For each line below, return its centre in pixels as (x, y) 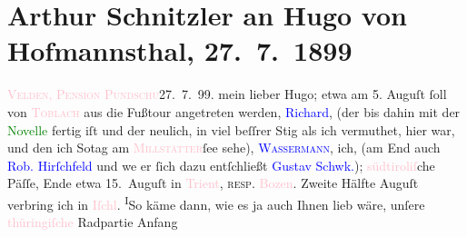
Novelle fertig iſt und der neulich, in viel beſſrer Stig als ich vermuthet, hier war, (231, 129)
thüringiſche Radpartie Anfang (93, 222)
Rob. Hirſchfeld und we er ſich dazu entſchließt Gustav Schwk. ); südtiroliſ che (221, 165)
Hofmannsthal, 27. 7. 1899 (180, 50)
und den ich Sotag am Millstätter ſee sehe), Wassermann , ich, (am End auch (224, 148)
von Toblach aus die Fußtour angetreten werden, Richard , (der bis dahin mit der (234, 111)
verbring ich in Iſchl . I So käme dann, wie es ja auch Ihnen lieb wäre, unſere (216, 202)
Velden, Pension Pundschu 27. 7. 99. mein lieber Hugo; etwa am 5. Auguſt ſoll (227, 94)
